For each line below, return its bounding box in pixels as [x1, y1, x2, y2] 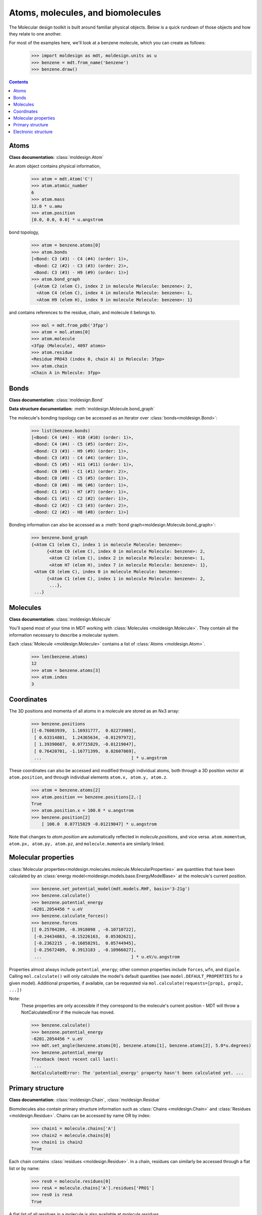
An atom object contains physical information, [9, 163, 101, 169]
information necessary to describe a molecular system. [9, 632, 119, 638]
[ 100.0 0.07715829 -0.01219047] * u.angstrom [41, 821, 157, 827]
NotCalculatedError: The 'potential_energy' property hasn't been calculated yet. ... [31, 1070, 244, 1076]
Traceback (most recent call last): [31, 1057, 119, 1062]
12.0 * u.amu [31, 203, 63, 209]
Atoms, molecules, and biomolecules [9, 7, 161, 18]
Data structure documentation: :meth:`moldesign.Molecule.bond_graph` [9, 406, 155, 412]
